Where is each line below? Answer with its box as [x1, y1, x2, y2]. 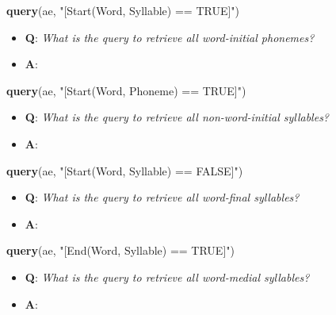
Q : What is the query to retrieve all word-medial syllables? [25, 268, 310, 285]
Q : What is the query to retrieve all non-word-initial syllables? [25, 109, 330, 125]
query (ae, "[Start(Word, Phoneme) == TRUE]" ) [6, 82, 246, 98]
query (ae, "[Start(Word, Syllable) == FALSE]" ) [6, 162, 243, 179]
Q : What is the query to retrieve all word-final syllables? [25, 189, 300, 206]
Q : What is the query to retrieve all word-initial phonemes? [25, 29, 315, 45]
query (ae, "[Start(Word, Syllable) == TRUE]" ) [6, 2, 240, 18]
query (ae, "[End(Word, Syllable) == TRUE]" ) [6, 242, 235, 259]
